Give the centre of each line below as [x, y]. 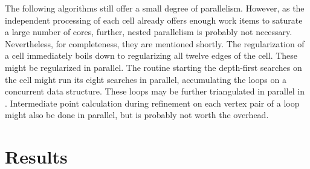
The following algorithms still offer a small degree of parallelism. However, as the [155, 8]
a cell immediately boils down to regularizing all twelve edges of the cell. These [151, 55]
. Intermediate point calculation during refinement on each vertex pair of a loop [152, 103]
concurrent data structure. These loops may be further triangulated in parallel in [155, 91]
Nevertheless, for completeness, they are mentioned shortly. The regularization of [155, 43]
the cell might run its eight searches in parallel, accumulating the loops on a [146, 79]
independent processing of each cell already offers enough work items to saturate [154, 20]
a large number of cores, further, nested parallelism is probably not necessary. [149, 32]
